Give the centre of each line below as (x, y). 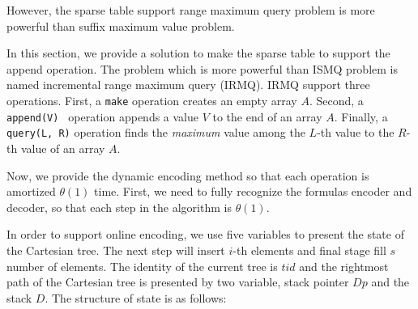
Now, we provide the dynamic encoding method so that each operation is (188, 175)
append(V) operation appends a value (103, 116)
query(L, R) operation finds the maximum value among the (156, 132)
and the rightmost (344, 266)
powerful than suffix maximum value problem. (121, 25)
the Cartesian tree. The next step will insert (116, 250)
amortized (31, 191)
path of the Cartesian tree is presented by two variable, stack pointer (178, 282)
